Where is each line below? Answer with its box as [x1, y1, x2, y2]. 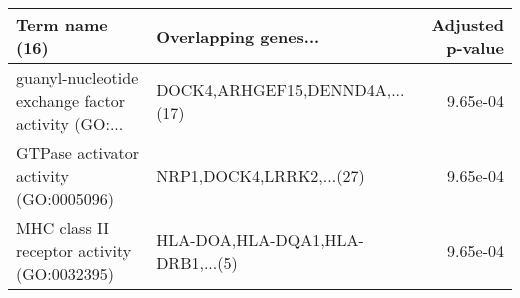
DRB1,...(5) [156, 250, 238, 274]
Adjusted [431, 13, 504, 36]
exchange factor [16, 89, 125, 112]
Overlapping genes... [156, 24, 320, 48]
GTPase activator [16, 141, 140, 164]
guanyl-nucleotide [16, 66, 139, 89]
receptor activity [16, 239, 132, 262]
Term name [16, 13, 108, 36]
